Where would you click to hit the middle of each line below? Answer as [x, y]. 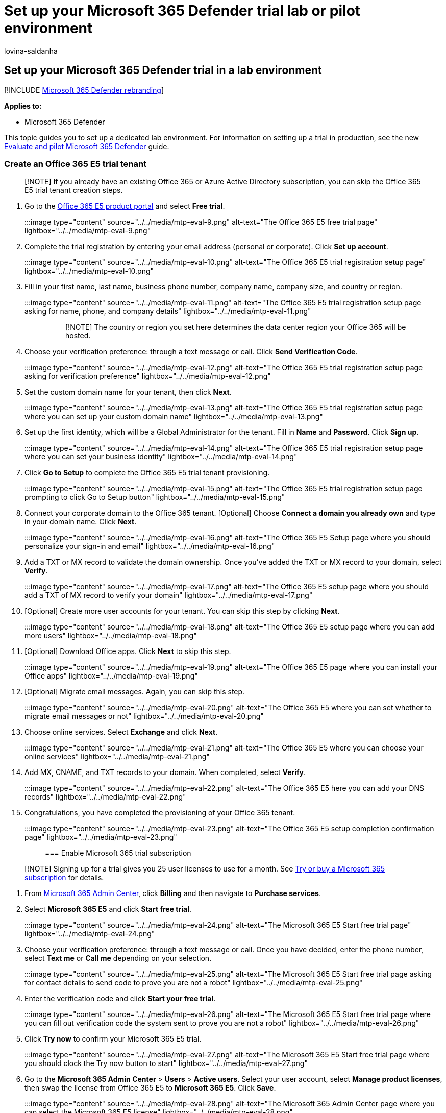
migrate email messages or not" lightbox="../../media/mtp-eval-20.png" [144, 716]
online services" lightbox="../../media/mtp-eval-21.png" [117, 757]
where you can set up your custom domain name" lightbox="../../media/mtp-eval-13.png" [174, 417]
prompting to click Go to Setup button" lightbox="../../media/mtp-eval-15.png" [155, 497]
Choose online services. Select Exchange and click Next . [121, 732]
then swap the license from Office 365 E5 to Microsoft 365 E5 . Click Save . [150, 1088]
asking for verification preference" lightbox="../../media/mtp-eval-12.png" [148, 376]
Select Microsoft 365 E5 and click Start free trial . [108, 909]
